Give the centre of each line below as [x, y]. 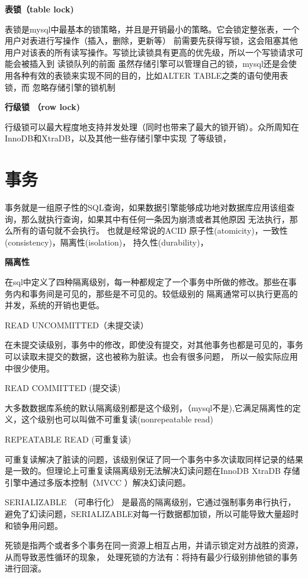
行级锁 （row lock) [43, 107]
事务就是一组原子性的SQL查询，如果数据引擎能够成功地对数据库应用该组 [146, 207]
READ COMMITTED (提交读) [63, 388]
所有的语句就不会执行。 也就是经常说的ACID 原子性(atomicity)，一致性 [150, 230]
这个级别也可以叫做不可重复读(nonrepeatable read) [117, 419]
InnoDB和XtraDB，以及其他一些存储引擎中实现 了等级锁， [118, 138]
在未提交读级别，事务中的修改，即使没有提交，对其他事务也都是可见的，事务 [154, 345]
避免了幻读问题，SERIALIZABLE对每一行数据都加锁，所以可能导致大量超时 [152, 513]
